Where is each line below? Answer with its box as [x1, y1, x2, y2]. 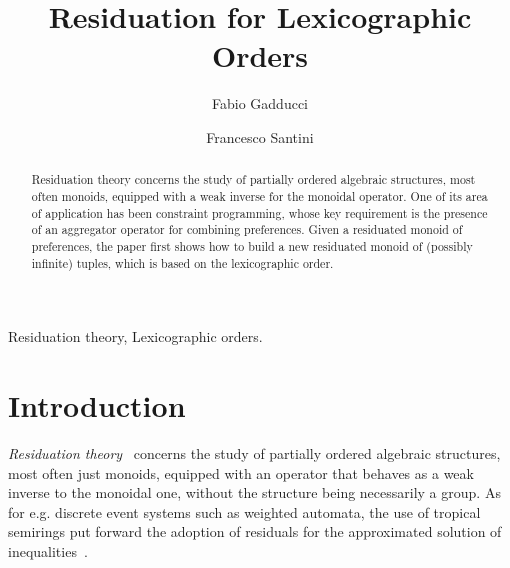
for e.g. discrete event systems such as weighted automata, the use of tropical [8, 501, 481, 522]
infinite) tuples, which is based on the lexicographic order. [31, 254, 334, 271]
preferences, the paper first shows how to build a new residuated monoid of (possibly [31, 237, 473, 254]
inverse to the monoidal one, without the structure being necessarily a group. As [8, 482, 501, 503]
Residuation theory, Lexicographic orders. [8, 326, 263, 347]
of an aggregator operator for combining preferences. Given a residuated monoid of [31, 221, 463, 238]
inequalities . [8, 540, 88, 561]
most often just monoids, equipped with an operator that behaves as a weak [8, 462, 474, 483]
